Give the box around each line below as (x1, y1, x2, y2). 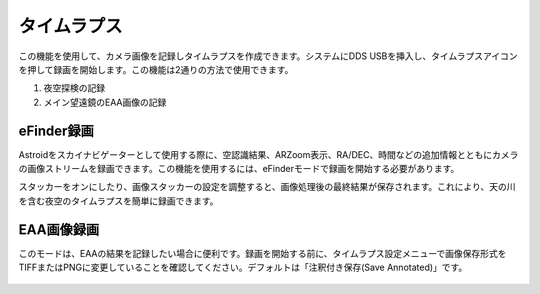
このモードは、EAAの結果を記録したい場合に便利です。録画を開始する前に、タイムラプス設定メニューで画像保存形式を (18, 247, 507, 259)
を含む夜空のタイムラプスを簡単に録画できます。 (18, 195, 219, 207)
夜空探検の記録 (43, 82, 105, 94)
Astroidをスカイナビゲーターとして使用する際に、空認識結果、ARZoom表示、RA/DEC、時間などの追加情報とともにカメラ (18, 148, 519, 160)
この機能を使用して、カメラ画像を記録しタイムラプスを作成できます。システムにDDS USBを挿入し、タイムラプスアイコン (18, 50, 519, 62)
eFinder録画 (18, 122, 94, 139)
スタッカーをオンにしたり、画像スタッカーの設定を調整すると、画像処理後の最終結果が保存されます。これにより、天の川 (18, 181, 516, 193)
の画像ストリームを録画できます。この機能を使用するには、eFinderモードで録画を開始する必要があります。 (18, 163, 460, 175)
